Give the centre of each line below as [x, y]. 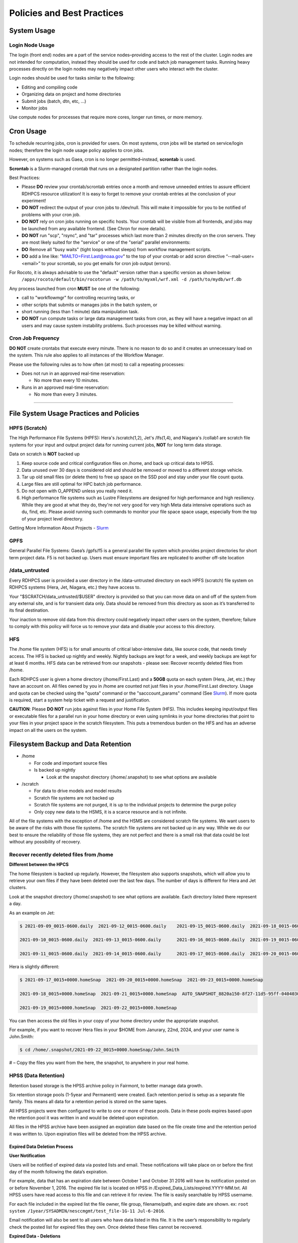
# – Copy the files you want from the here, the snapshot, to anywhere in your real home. [99, 1063]
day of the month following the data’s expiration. [58, 1172]
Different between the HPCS [39, 865]
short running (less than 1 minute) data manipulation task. [80, 311]
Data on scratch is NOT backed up [44, 454]
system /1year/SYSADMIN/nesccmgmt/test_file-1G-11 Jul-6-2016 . [87, 1211]
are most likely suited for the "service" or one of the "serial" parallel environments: [106, 242]
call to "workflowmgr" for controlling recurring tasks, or [78, 298]
